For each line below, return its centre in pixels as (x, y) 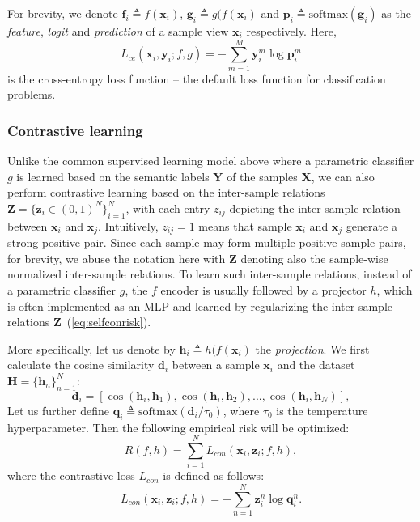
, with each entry (168, 208)
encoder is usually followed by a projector (263, 289)
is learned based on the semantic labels (113, 176)
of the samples (262, 176)
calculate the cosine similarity (81, 365)
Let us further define (58, 410)
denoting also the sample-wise (314, 258)
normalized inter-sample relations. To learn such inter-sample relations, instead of (210, 274)
